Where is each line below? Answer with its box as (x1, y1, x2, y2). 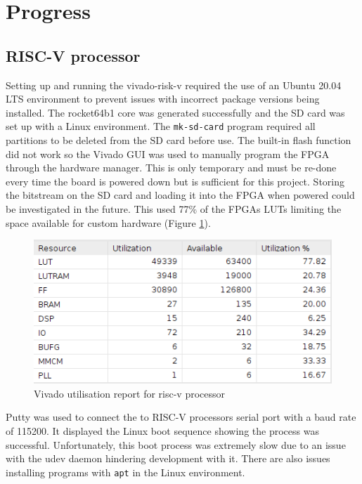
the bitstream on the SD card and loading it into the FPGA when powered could (6, 188, 355, 202)
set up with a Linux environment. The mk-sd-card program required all (6, 119, 316, 133)
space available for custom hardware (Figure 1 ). (6, 215, 211, 230)
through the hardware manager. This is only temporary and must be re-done (6, 160, 337, 175)
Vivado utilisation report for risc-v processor (34, 386, 226, 400)
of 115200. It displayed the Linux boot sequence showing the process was (6, 424, 319, 438)
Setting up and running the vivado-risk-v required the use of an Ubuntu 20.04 (6, 77, 342, 92)
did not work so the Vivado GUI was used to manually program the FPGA (6, 146, 330, 161)
